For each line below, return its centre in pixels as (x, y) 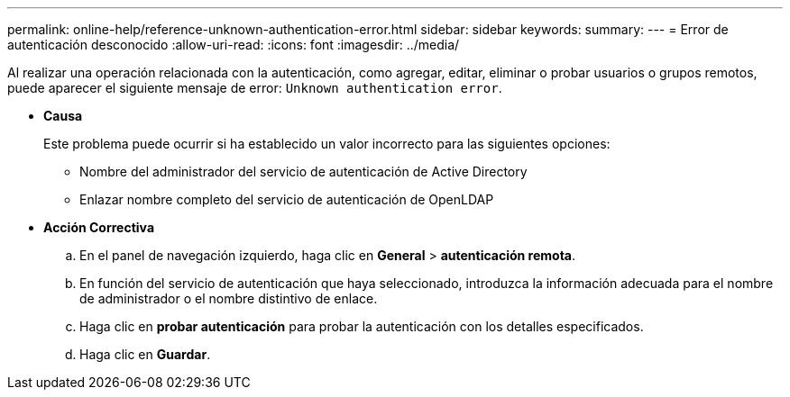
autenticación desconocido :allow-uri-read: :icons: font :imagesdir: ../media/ (234, 45)
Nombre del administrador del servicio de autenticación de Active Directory (303, 171)
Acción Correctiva (99, 227)
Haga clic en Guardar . (145, 354)
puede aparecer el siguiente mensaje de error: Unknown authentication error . (255, 88)
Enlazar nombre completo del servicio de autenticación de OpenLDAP (287, 199)
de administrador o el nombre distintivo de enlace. (229, 298)
